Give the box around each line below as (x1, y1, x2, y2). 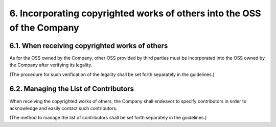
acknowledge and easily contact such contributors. (9, 105, 118, 111)
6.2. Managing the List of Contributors (9, 85, 134, 93)
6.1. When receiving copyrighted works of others (9, 41, 168, 50)
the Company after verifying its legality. (9, 62, 93, 68)
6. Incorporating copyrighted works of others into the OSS (9, 8, 261, 19)
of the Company (9, 22, 79, 33)
